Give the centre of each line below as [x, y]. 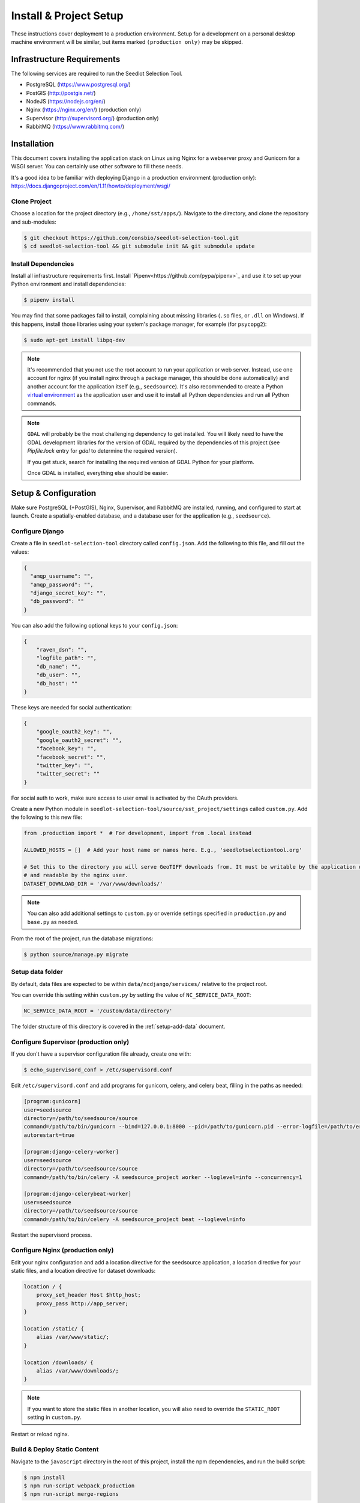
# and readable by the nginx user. [76, 875]
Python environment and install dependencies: [68, 284]
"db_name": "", [58, 666]
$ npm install [44, 1477]
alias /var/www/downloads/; [78, 1371]
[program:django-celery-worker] [71, 1152]
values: [20, 552]
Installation [32, 144]
